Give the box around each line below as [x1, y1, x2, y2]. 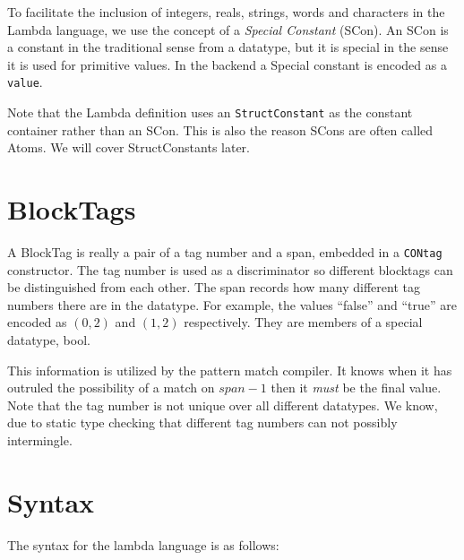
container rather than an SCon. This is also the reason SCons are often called [7, 120, 434, 139]
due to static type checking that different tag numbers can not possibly [7, 413, 398, 432]
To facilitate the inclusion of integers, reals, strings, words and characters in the [7, 3, 445, 21]
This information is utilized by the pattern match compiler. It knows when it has [7, 360, 452, 379]
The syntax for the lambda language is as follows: [7, 535, 279, 554]
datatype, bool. [7, 331, 90, 349]
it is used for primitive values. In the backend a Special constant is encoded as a [7, 55, 447, 73]
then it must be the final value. [271, 378, 442, 397]
